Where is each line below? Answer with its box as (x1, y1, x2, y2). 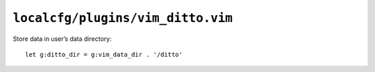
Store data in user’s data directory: (12, 35, 112, 43)
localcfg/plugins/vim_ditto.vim (12, 10, 233, 26)
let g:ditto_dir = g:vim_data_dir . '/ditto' (25, 51, 183, 58)
